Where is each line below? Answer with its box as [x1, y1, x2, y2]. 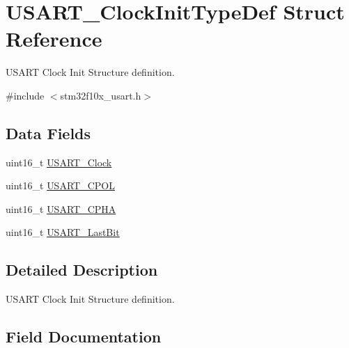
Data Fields [6, 122, 91, 143]
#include [6, 88, 45, 102]
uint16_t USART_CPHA [6, 201, 116, 216]
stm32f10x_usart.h [60, 88, 141, 102]
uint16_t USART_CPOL [6, 178, 115, 193]
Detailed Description [6, 259, 158, 280]
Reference [6, 24, 102, 53]
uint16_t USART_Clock [6, 155, 112, 169]
